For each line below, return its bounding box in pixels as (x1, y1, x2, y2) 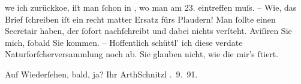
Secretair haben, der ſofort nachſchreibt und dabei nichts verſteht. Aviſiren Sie (5, 24, 292, 37)
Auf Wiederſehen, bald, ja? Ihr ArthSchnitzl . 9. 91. (5, 67, 198, 80)
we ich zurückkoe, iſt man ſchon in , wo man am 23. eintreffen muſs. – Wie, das (5, 1, 297, 13)
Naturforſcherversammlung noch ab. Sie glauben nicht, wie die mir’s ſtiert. (5, 48, 279, 60)
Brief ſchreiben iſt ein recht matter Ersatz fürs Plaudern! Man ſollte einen (5, 13, 276, 25)
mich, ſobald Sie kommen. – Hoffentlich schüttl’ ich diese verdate (5, 36, 243, 48)
